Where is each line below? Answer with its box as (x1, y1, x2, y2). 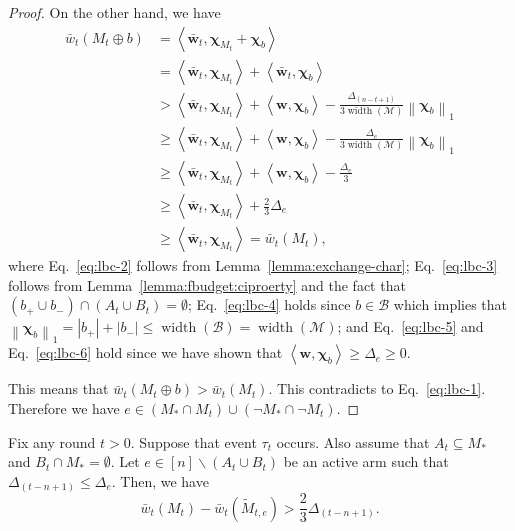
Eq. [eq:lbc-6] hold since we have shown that (8, 342, 283, 363)
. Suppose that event (130, 431, 257, 452)
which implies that (393, 294, 508, 315)
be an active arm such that (283, 451, 449, 472)
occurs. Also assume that (276, 431, 430, 452)
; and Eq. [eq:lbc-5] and (337, 316, 484, 337)
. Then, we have (111, 470, 209, 491)
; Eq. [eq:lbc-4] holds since (187, 294, 351, 315)
